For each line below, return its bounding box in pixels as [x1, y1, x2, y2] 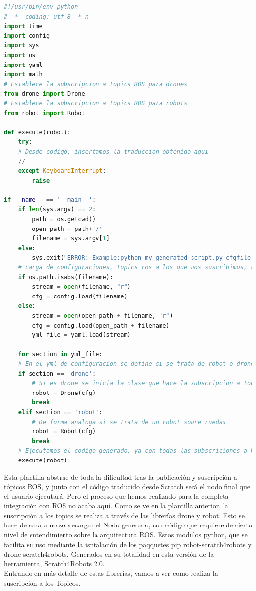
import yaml [4, 61, 43, 68]
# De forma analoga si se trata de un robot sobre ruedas [32, 418, 226, 426]
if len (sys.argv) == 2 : [18, 206, 96, 213]
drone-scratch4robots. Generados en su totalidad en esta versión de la [4, 549, 214, 559]
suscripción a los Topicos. [4, 578, 81, 588]
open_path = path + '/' [32, 225, 103, 232]
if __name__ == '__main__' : [4, 196, 96, 203]
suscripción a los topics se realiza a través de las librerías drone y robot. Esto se [4, 510, 245, 520]
